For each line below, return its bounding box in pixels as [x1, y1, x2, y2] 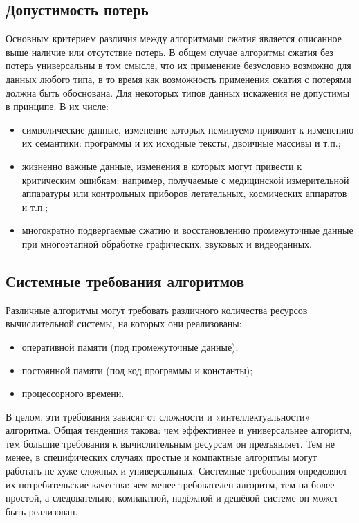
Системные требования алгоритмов [6, 270, 245, 291]
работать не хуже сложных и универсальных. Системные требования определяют [6, 464, 348, 478]
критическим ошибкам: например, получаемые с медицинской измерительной [21, 172, 349, 187]
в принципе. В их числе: [6, 99, 109, 113]
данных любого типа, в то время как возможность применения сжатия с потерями [6, 71, 351, 86]
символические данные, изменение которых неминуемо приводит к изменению [21, 122, 354, 136]
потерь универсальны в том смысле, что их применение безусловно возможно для [6, 58, 351, 73]
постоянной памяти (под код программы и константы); [21, 363, 253, 377]
